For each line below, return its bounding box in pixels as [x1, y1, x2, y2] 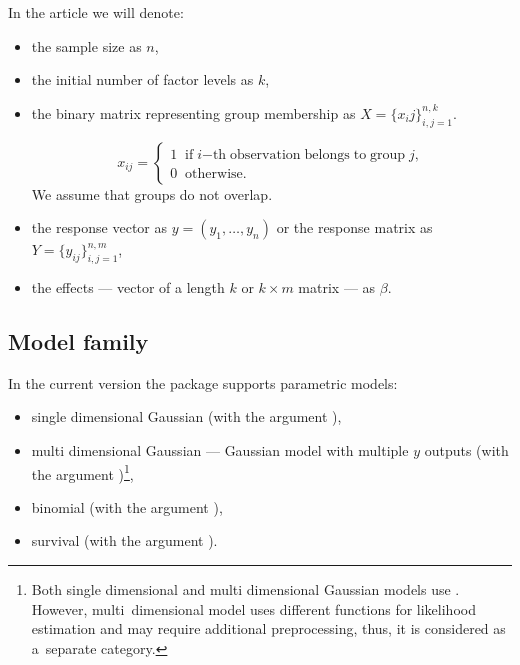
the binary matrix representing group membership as [31, 102, 356, 123]
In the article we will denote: [8, 2, 184, 22]
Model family [8, 325, 149, 356]
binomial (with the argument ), [31, 496, 223, 517]
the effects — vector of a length [31, 276, 225, 297]
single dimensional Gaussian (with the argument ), [31, 406, 342, 427]
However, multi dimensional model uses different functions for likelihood [31, 598, 476, 619]
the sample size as [31, 35, 142, 56]
